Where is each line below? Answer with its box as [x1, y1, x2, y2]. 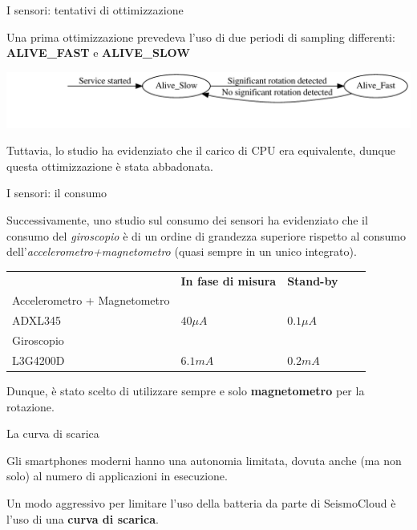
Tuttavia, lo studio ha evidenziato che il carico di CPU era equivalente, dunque [6, 142, 395, 159]
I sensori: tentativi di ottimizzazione [6, 2, 184, 18]
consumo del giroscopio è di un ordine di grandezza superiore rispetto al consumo [6, 227, 406, 244]
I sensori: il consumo [6, 184, 107, 201]
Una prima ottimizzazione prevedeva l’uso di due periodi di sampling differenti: [6, 28, 395, 45]
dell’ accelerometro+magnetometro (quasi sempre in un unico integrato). [6, 243, 357, 260]
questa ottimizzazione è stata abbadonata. [6, 157, 213, 174]
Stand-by [287, 272, 338, 289]
